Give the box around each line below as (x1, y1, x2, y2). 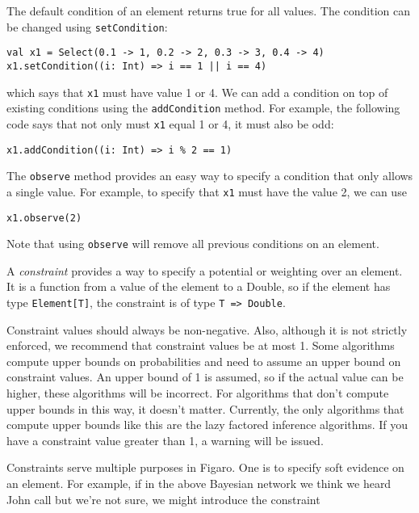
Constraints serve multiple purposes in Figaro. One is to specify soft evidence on (6, 459, 404, 476)
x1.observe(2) (6, 212, 82, 224)
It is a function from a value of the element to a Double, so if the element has (6, 278, 391, 295)
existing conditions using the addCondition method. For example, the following (6, 99, 400, 116)
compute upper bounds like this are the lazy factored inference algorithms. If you (6, 416, 409, 433)
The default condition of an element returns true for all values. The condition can (6, 2, 411, 19)
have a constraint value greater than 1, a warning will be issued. (6, 431, 324, 448)
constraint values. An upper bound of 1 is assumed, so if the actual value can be (6, 368, 404, 385)
